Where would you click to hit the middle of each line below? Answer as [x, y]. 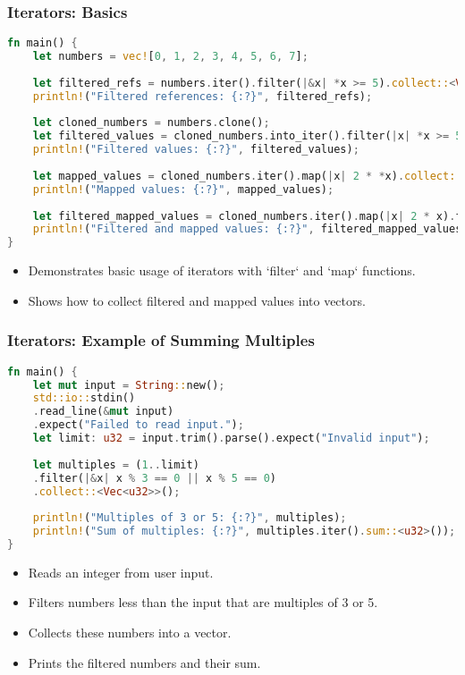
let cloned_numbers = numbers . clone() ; [151, 123]
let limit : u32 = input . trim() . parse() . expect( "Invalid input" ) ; [231, 438]
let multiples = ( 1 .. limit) [116, 464]
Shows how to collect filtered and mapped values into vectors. [197, 300]
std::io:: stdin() [84, 398]
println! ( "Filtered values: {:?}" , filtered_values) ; [196, 150]
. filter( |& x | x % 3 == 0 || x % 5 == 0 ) [154, 478]
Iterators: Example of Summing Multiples [161, 340]
